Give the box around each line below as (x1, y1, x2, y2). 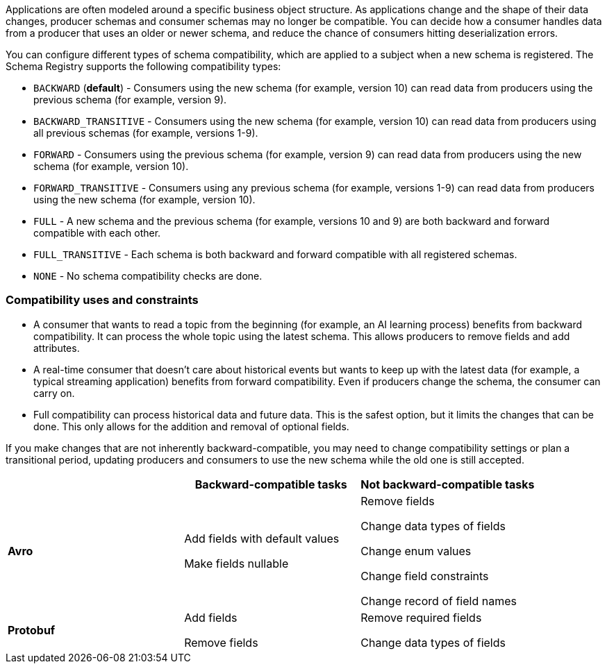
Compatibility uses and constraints (6, 293, 199, 307)
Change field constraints (360, 568, 489, 583)
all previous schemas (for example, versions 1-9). (33, 127, 258, 139)
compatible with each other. (33, 227, 161, 239)
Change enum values (360, 543, 472, 558)
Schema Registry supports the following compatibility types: (6, 60, 281, 72)
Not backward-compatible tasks (360, 477, 535, 491)
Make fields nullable (184, 556, 289, 570)
